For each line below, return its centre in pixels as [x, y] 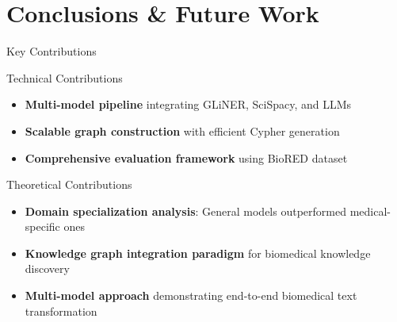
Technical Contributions [65, 77]
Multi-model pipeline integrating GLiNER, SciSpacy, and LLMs [188, 104]
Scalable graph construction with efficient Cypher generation [182, 130]
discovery [47, 268]
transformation [61, 310]
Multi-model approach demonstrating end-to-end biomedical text [191, 295]
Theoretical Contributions [69, 184]
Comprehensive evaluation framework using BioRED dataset [186, 157]
